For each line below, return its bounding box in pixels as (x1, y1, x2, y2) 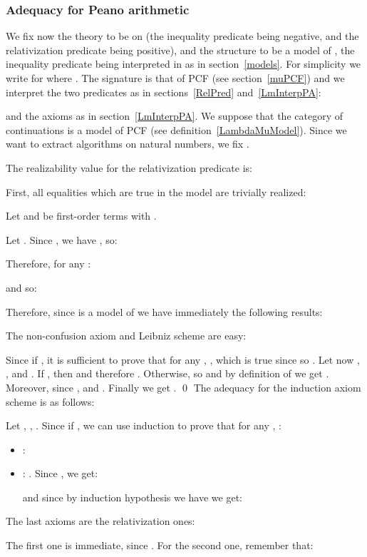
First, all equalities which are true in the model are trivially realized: (6, 184, 306, 199)
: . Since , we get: (22, 466, 98, 481)
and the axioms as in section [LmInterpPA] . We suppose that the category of (6, 108, 343, 123)
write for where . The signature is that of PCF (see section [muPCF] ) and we (6, 71, 345, 85)
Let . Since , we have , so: (6, 232, 118, 247)
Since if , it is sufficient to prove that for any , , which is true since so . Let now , (6, 352, 360, 367)
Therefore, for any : (6, 256, 91, 271)
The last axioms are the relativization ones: (6, 513, 195, 528)
